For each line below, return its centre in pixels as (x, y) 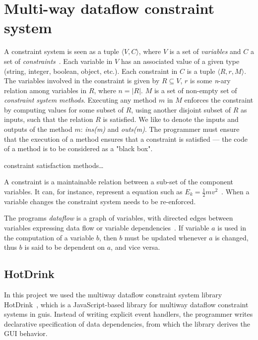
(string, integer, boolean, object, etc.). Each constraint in (91, 71)
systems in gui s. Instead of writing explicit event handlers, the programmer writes (129, 314)
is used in (232, 228)
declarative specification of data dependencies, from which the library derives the (127, 323)
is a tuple (201, 71)
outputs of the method (38, 129)
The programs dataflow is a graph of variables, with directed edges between (119, 218)
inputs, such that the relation (49, 119)
